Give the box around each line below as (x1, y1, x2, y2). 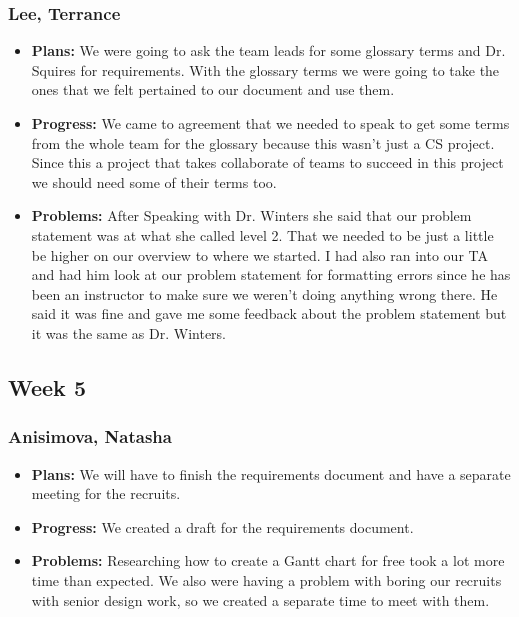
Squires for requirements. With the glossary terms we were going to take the (31, 59, 500, 80)
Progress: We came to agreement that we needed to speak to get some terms (31, 113, 510, 133)
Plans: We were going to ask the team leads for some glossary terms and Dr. (31, 40, 506, 61)
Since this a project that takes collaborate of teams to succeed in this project (31, 152, 504, 173)
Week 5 (8, 371, 86, 402)
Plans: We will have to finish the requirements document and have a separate (31, 463, 511, 484)
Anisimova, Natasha (8, 424, 172, 449)
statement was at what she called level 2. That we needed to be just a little (31, 224, 494, 245)
